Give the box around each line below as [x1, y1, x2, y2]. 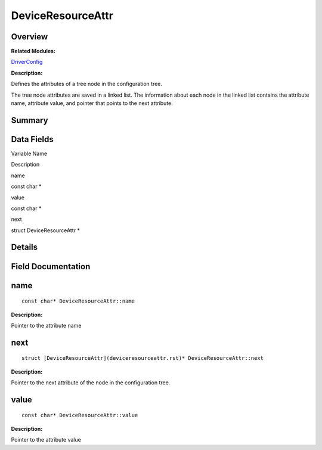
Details [11, 242, 38, 252]
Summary [11, 115, 48, 125]
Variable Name [11, 150, 48, 157]
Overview [11, 32, 48, 42]
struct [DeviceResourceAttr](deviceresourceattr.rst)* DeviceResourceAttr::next [21, 355, 264, 362]
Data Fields [11, 134, 54, 144]
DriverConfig [11, 58, 43, 66]
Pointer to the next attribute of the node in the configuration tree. [11, 379, 171, 386]
